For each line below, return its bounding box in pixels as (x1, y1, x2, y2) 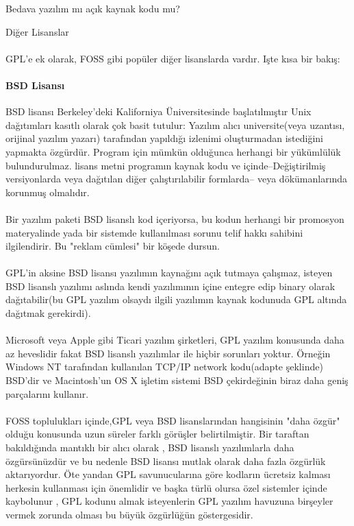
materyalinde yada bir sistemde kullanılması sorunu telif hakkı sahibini (5, 225, 303, 239)
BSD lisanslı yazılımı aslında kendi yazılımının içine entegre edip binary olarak (5, 278, 336, 293)
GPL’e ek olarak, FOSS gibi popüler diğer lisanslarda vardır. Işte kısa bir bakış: (5, 51, 340, 65)
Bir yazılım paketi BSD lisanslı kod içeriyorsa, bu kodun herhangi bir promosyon (5, 211, 344, 226)
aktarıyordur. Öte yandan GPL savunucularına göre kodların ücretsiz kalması (5, 467, 331, 481)
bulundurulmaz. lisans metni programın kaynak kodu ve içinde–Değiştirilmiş (5, 158, 326, 172)
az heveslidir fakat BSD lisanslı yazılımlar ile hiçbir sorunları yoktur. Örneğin (5, 346, 331, 360)
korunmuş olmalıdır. (5, 184, 90, 199)
